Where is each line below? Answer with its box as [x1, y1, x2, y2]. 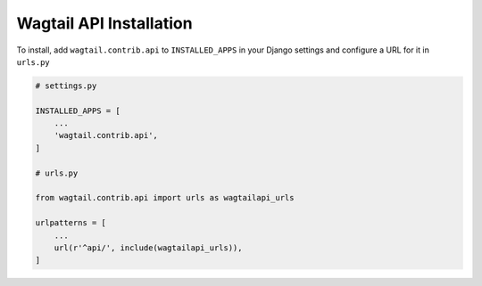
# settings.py [35, 80, 97, 91]
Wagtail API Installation [16, 13, 193, 33]
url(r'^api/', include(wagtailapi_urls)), [54, 243, 243, 253]
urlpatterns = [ [35, 218, 107, 228]
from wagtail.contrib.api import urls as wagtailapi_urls [35, 192, 295, 203]
